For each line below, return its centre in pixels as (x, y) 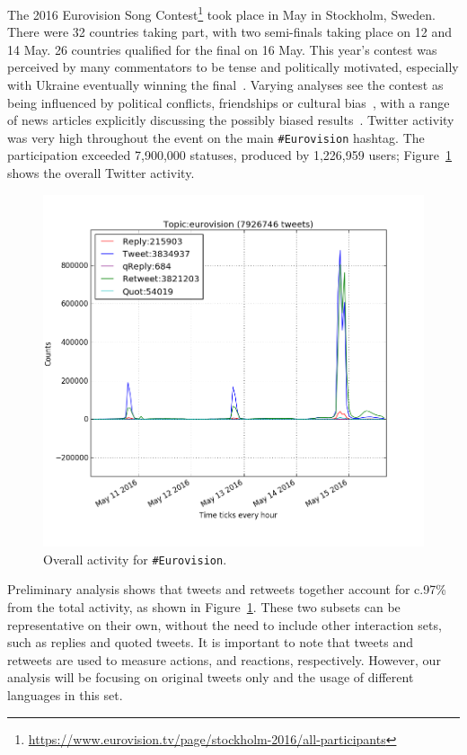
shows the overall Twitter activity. (101, 173)
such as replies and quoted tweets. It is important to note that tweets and (210, 642)
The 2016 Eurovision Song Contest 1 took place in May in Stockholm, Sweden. (221, 13)
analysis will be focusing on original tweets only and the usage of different (211, 677)
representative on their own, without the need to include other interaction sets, (225, 624)
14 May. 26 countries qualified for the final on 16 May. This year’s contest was (222, 49)
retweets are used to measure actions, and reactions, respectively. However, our (224, 659)
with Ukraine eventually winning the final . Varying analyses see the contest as (225, 85)
